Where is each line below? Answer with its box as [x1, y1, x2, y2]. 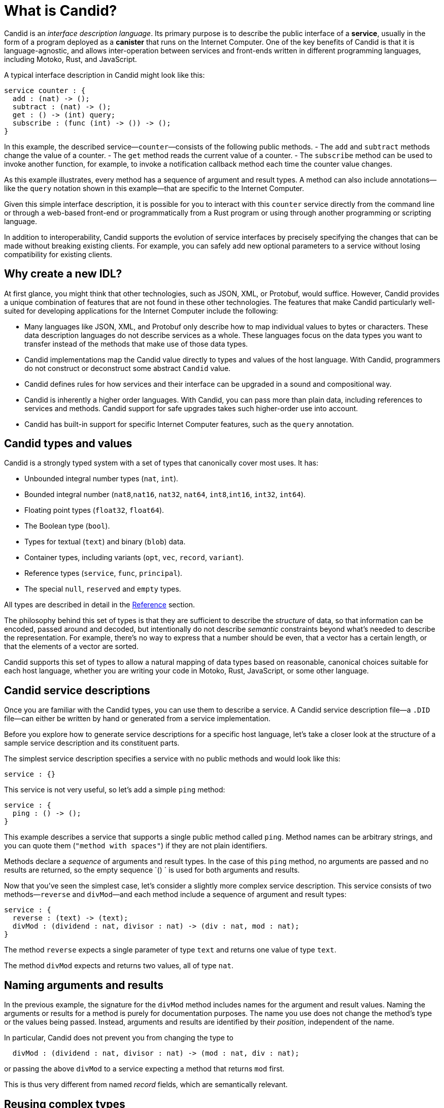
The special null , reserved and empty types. [24, 584, 181, 594]
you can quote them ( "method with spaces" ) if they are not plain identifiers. [4, 841, 267, 850]
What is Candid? [4, 2, 117, 19]
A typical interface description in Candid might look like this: [4, 70, 205, 79]
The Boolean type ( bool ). [24, 521, 110, 531]
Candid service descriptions [4, 684, 150, 697]
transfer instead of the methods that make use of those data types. [24, 339, 248, 348]
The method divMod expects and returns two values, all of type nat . [4, 961, 233, 970]
